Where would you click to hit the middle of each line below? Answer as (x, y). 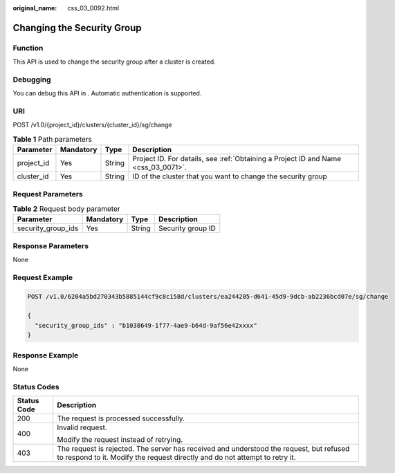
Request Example (43, 277)
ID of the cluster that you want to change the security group (230, 176)
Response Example (46, 355)
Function (28, 48)
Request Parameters (48, 194)
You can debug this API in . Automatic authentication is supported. (107, 93)
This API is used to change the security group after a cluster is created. (114, 62)
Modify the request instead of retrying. (120, 440)
